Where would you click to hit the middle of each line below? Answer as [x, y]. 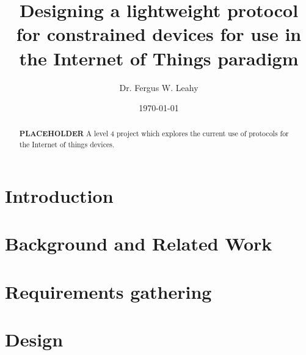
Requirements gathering [108, 291]
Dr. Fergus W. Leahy [159, 87]
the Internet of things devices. [67, 145]
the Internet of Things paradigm [159, 58]
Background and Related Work [139, 243]
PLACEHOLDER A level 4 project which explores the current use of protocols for [154, 134]
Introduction [59, 195]
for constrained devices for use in [159, 34]
